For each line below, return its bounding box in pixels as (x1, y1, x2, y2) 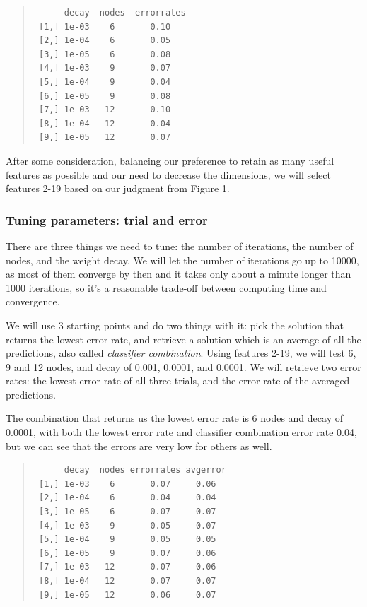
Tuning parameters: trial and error (6, 211, 208, 228)
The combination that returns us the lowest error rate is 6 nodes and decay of (6, 411, 343, 425)
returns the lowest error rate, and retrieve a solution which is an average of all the (6, 331, 361, 346)
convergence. (6, 294, 60, 309)
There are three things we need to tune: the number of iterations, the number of (6, 238, 354, 253)
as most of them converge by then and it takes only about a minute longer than (6, 266, 351, 281)
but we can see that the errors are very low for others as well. (6, 438, 272, 453)
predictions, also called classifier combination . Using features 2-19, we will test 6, (6, 346, 356, 360)
